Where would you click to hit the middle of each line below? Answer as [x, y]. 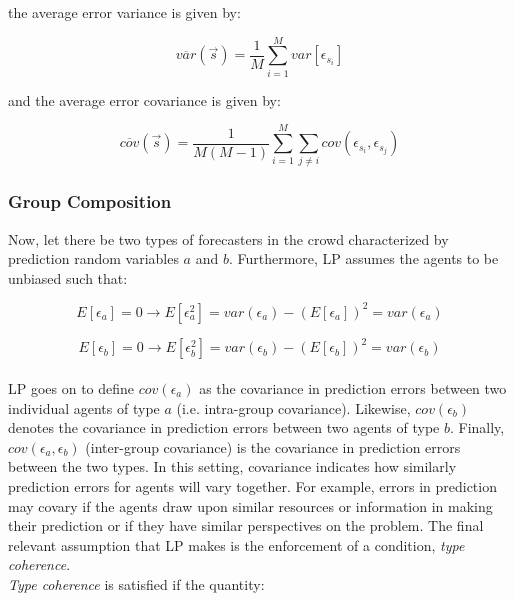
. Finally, [477, 427]
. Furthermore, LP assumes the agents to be [363, 258]
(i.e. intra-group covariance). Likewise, [293, 407]
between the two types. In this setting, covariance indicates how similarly [232, 466]
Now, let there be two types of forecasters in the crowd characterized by [228, 238]
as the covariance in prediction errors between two [353, 388]
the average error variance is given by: [124, 12]
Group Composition [90, 201]
